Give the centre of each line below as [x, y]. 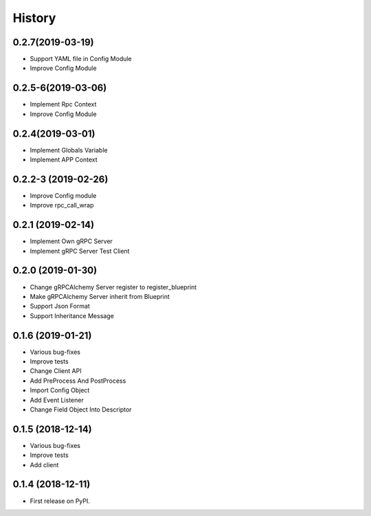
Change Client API [56, 371]
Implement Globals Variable [69, 150]
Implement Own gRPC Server [71, 241]
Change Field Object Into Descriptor [81, 410]
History [34, 18]
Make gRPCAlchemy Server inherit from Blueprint [100, 296]
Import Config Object [60, 390]
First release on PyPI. [60, 501]
